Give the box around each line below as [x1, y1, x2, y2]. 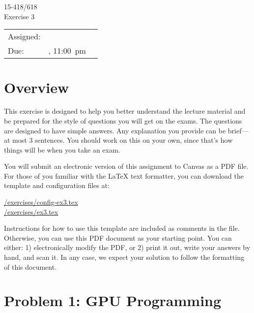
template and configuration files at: [4, 180, 110, 190]
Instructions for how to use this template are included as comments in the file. [4, 223, 240, 233]
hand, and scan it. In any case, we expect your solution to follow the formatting [4, 252, 245, 262]
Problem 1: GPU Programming [4, 290, 222, 311]
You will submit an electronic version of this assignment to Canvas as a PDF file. [4, 161, 249, 171]
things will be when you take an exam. [4, 144, 120, 155]
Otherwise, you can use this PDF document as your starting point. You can [4, 232, 232, 243]
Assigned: [8, 31, 41, 42]
